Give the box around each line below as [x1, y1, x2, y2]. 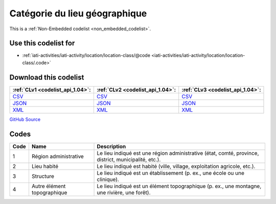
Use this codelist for [9, 39, 75, 48]
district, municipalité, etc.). [97, 156, 161, 163]
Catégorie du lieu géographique [9, 8, 147, 19]
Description [97, 142, 126, 150]
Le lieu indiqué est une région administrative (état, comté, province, [97, 149, 259, 156]
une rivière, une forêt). [97, 189, 151, 196]
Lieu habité [31, 162, 59, 170]
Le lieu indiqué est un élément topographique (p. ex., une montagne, [97, 182, 262, 190]
